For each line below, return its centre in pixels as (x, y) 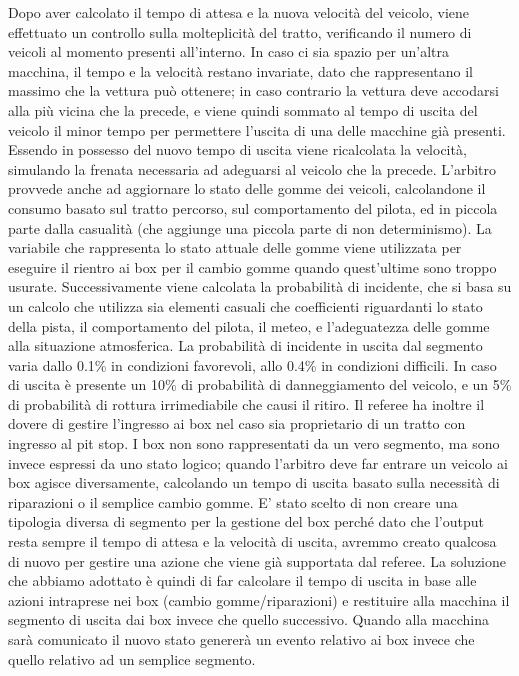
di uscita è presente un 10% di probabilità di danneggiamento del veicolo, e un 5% (260, 384)
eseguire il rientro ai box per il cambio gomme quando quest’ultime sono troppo (252, 266)
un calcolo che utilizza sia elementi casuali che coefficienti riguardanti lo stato (245, 305)
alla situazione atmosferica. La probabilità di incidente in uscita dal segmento (245, 345)
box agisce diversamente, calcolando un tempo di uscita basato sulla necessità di (254, 482)
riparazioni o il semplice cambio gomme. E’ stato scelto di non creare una (233, 501)
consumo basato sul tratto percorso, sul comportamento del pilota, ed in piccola (253, 207)
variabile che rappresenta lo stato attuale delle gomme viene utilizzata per (235, 247)
